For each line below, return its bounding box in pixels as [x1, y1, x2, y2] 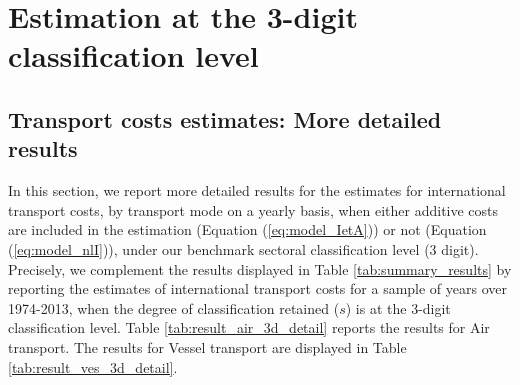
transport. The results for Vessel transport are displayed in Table [8, 336, 407, 357]
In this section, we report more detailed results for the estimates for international [8, 180, 506, 201]
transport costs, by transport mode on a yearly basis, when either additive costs [8, 199, 499, 220]
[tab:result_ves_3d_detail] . [8, 356, 178, 377]
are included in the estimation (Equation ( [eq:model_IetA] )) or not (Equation [8, 219, 487, 240]
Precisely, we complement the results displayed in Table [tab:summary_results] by [8, 258, 512, 279]
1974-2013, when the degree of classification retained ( [8, 297, 340, 318]
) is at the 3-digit [345, 297, 451, 318]
